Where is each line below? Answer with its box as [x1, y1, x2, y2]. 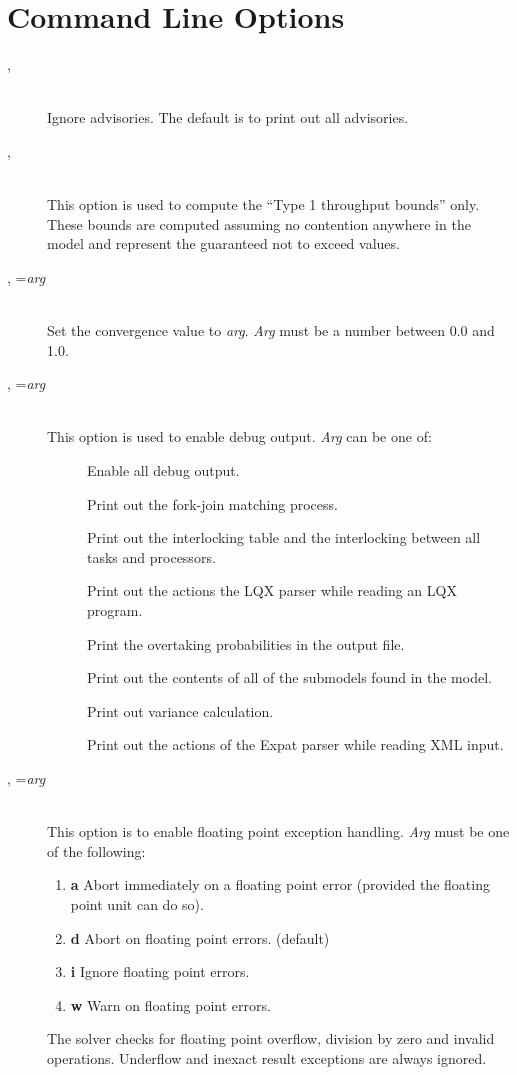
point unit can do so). [70, 893, 204, 914]
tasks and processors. [87, 546, 216, 567]
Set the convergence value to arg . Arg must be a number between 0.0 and [47, 320, 495, 341]
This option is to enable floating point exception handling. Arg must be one [47, 821, 510, 842]
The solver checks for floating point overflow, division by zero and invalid [47, 1028, 495, 1049]
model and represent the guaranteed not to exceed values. [47, 233, 400, 254]
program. [87, 600, 143, 620]
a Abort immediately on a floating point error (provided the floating [70, 874, 490, 895]
